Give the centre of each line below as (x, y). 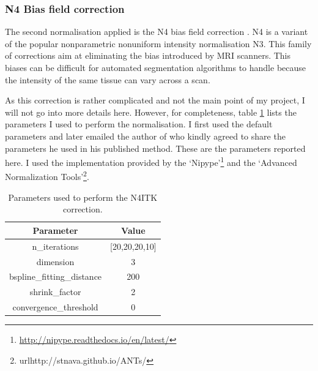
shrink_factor (55, 292)
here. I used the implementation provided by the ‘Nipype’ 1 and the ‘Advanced (151, 161)
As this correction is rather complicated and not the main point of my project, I (155, 100)
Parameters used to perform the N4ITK (83, 197)
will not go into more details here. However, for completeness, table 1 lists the (151, 112)
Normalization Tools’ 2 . (47, 176)
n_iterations (55, 246)
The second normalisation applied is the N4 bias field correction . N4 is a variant (157, 32)
